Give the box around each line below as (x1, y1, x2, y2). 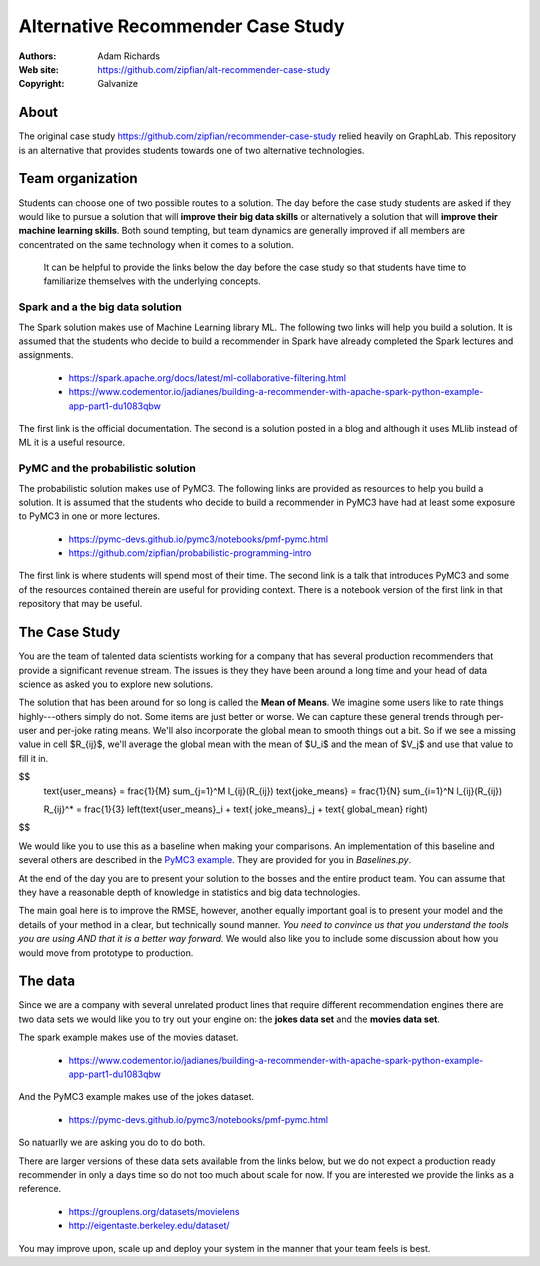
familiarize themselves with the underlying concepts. (43, 275, 262, 287)
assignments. (18, 349, 74, 361)
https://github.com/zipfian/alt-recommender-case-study (97, 63, 330, 75)
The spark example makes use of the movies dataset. (18, 1031, 239, 1044)
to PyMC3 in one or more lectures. (18, 510, 160, 522)
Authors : (18, 50, 57, 62)
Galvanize (97, 78, 139, 90)
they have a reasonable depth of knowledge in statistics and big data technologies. (18, 886, 361, 898)
